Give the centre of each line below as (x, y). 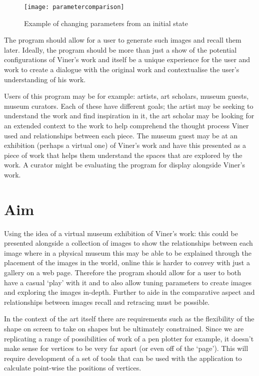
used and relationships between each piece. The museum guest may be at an (121, 135)
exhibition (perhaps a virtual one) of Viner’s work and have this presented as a (125, 145)
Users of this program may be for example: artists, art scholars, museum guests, (126, 96)
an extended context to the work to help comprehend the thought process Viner (126, 125)
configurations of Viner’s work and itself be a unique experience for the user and (127, 59)
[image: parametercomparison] (74, 7)
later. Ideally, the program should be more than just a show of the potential (120, 49)
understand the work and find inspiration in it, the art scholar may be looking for (129, 116)
